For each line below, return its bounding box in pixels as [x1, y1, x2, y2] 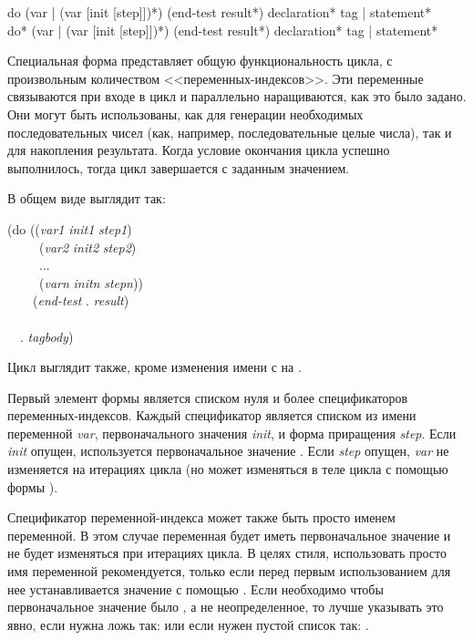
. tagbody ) [19, 326, 74, 346]
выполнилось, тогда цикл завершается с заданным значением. [7, 158, 350, 177]
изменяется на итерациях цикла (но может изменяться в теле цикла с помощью [7, 459, 448, 479]
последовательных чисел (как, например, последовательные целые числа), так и [7, 122, 452, 141]
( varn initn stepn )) [38, 273, 143, 292]
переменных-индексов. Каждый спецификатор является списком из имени [7, 406, 416, 425]
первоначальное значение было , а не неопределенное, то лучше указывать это [7, 597, 444, 616]
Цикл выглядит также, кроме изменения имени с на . [7, 357, 302, 377]
